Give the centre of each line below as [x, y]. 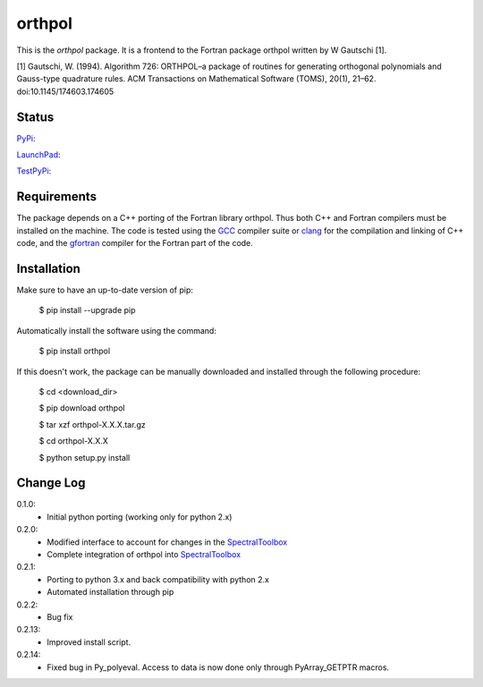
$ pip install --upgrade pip [87, 310]
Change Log [51, 483]
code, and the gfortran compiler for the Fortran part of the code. [135, 243]
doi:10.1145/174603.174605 [65, 91]
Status [35, 117]
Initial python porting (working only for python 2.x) [140, 517]
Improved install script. [89, 642]
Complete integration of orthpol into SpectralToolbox [144, 554]
